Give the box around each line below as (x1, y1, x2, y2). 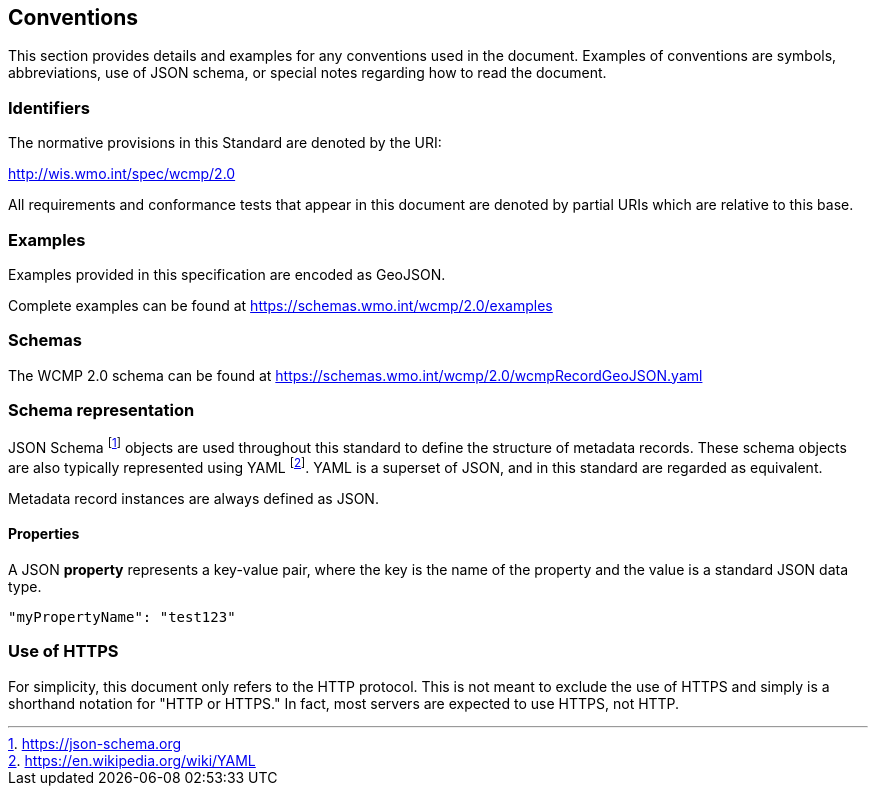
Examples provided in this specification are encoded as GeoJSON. (8, 265, 446, 283)
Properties (8, 525, 80, 543)
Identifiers (8, 97, 90, 118)
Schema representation (8, 400, 195, 421)
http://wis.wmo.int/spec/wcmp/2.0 (8, 165, 236, 183)
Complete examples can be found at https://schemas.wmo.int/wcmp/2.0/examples (8, 296, 553, 314)
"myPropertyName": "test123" (8, 608, 236, 625)
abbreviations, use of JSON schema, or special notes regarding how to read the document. (8, 64, 607, 82)
